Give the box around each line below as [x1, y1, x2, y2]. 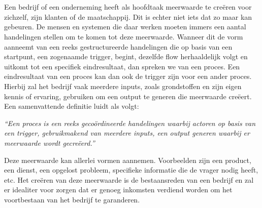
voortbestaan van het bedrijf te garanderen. [4, 194, 140, 204]
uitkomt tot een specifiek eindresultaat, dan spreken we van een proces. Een [4, 61, 240, 71]
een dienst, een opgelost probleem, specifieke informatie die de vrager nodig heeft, [4, 164, 258, 175]
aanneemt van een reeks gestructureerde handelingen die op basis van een [4, 41, 233, 52]
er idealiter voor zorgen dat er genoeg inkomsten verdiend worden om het [4, 184, 233, 195]
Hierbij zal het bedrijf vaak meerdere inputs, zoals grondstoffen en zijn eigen [4, 80, 242, 91]
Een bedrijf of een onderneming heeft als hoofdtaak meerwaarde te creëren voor [4, 2, 252, 12]
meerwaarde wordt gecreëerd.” [4, 137, 95, 148]
